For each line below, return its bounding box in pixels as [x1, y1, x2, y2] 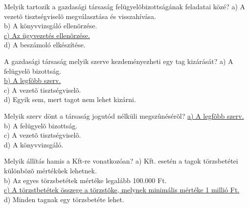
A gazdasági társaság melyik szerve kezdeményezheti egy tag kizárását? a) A [4, 56, 233, 66]
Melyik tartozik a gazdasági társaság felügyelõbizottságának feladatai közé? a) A [4, 1, 246, 11]
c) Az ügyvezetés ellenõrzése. [4, 30, 90, 40]
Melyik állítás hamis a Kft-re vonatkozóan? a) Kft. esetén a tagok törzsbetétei [4, 156, 238, 166]
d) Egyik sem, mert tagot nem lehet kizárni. [4, 94, 136, 104]
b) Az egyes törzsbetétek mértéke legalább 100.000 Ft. [4, 175, 167, 185]
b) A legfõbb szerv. [4, 75, 61, 85]
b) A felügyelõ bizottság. [4, 120, 78, 130]
